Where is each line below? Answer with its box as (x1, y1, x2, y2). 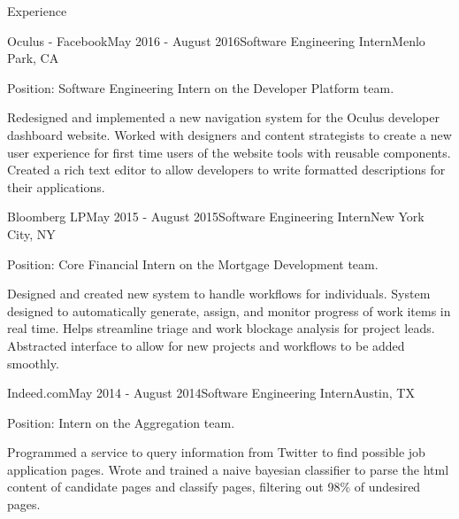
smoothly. (7, 353, 59, 372)
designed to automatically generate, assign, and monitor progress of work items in (7, 301, 451, 320)
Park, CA (7, 49, 59, 67)
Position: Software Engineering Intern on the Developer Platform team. (7, 78, 394, 97)
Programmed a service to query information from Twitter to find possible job (7, 443, 425, 461)
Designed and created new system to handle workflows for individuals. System (7, 284, 431, 303)
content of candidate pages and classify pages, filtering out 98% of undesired (7, 477, 421, 496)
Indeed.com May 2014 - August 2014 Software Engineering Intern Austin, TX (7, 383, 415, 402)
